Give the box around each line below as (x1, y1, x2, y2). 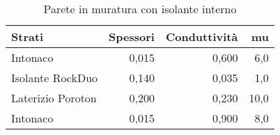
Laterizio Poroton (11, 90, 97, 106)
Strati (11, 29, 44, 45)
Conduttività (165, 29, 238, 45)
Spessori (109, 29, 155, 45)
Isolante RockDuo (11, 70, 98, 86)
